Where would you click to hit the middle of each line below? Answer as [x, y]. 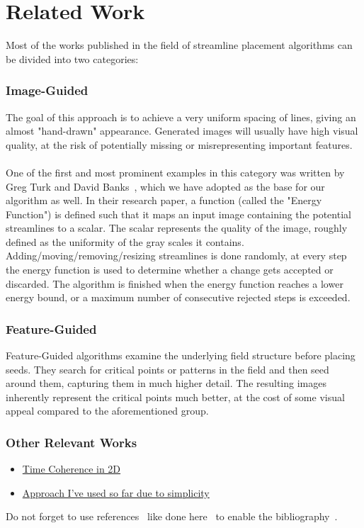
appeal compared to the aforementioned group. [107, 411]
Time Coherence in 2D [72, 469]
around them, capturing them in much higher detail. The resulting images [166, 383]
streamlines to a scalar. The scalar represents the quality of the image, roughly [177, 228]
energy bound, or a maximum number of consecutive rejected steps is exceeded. [178, 297]
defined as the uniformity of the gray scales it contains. [125, 241]
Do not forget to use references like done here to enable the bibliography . [172, 516]
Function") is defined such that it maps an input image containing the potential [178, 214]
